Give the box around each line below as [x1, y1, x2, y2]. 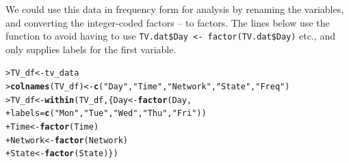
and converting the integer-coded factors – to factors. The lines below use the [5, 15, 330, 29]
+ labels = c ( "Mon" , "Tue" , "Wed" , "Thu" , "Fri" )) [5, 108, 207, 119]
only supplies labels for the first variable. [5, 42, 177, 56]
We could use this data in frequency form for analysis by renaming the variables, [5, 2, 344, 16]
